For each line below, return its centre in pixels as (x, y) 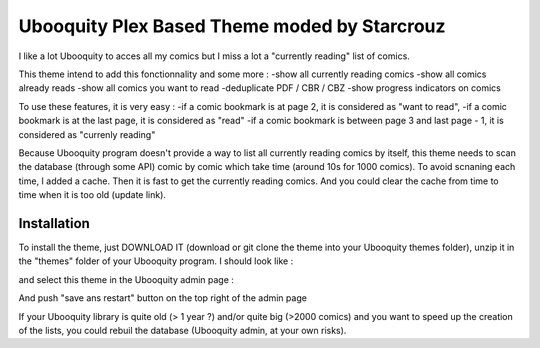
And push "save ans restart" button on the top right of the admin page (162, 298)
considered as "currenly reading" (87, 134)
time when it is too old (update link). (92, 195)
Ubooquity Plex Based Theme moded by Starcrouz (232, 26)
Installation (54, 223)
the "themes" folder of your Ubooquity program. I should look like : (156, 261)
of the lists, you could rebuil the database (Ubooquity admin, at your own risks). (182, 330)
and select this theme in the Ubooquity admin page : (126, 279)
